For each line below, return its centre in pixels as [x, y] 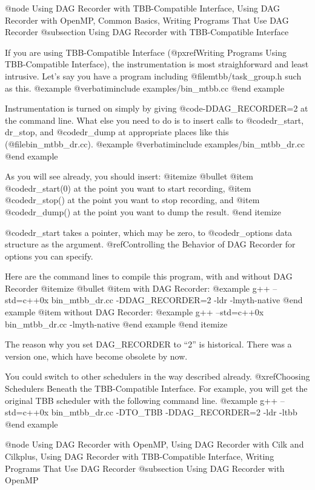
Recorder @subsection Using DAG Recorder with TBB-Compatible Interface [147, 32]
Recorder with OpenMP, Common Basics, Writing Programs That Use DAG [147, 20]
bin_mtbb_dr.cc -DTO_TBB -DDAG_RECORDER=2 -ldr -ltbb [174, 412]
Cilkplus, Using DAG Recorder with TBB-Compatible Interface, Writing [140, 456]
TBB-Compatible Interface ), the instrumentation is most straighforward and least [157, 64]
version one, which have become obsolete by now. [96, 356]
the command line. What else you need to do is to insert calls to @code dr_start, [154, 120]
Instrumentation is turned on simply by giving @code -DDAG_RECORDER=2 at [157, 108]
